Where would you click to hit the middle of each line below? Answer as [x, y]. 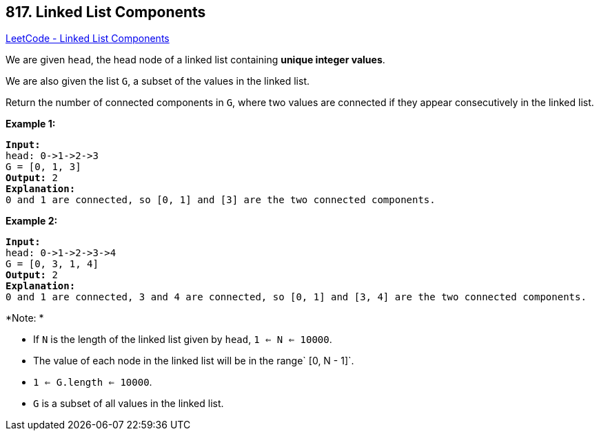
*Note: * [25, 318]
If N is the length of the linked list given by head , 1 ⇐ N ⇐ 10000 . [183, 340]
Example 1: [31, 124]
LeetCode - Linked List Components [88, 39]
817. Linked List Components [106, 12]
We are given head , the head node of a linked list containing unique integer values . [195, 60]
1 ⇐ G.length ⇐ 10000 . [93, 382]
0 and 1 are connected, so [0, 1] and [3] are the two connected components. [221, 200]
